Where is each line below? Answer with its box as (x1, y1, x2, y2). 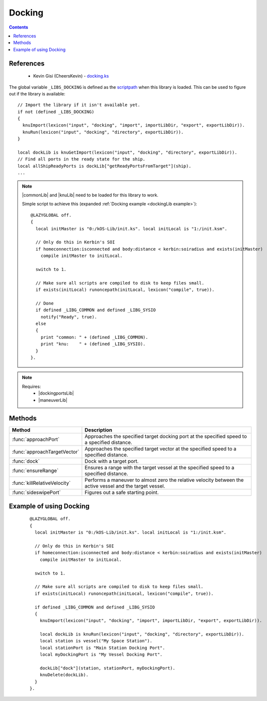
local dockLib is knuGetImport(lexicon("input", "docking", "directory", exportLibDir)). (17, 150, 237, 155)
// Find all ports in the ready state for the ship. (17, 157, 145, 162)
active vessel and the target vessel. (84, 483, 166, 490)
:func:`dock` (12, 458, 40, 465)
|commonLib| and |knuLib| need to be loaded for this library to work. (22, 192, 158, 198)
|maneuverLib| (38, 397, 68, 403)
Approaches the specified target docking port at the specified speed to (84, 433, 247, 440)
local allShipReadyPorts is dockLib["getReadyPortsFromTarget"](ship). (17, 163, 191, 169)
